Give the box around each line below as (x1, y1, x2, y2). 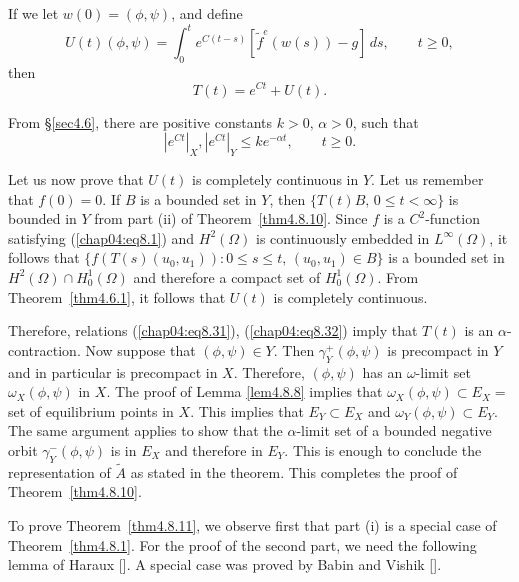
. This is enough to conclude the (284, 439, 482, 460)
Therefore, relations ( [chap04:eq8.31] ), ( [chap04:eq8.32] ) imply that (8, 320, 418, 341)
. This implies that (190, 400, 304, 421)
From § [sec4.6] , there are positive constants (8, 111, 273, 132)
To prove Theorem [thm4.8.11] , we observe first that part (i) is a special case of (8, 515, 497, 536)
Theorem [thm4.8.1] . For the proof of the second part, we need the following (8, 534, 477, 555)
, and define (171, 3, 243, 23)
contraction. (8, 339, 81, 360)
